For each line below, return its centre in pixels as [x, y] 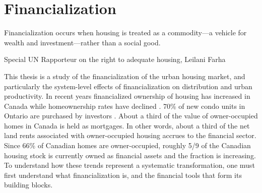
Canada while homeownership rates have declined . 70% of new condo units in [125, 106]
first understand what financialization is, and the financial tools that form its [123, 175]
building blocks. [28, 185]
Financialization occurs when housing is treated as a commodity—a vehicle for [125, 33]
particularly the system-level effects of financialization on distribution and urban [128, 86]
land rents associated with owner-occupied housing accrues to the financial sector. [130, 135]
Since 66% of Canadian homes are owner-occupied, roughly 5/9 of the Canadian [127, 145]
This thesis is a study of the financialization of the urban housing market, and [125, 76]
